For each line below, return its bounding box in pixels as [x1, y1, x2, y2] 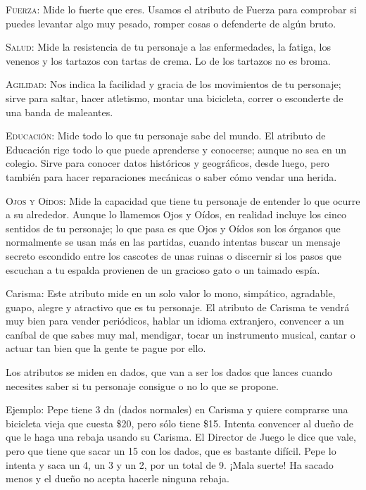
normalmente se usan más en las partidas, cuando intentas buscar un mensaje [6, 234, 341, 249]
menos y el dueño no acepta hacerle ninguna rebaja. [6, 471, 229, 486]
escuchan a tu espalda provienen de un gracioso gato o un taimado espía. [6, 262, 320, 277]
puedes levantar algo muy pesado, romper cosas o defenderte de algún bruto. [6, 15, 336, 30]
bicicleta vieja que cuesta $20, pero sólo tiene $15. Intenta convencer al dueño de [6, 415, 354, 430]
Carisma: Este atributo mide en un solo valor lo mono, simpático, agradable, [6, 286, 336, 301]
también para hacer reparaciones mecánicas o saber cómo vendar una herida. [6, 169, 337, 184]
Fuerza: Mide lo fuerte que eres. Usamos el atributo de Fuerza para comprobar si [6, 2, 357, 16]
